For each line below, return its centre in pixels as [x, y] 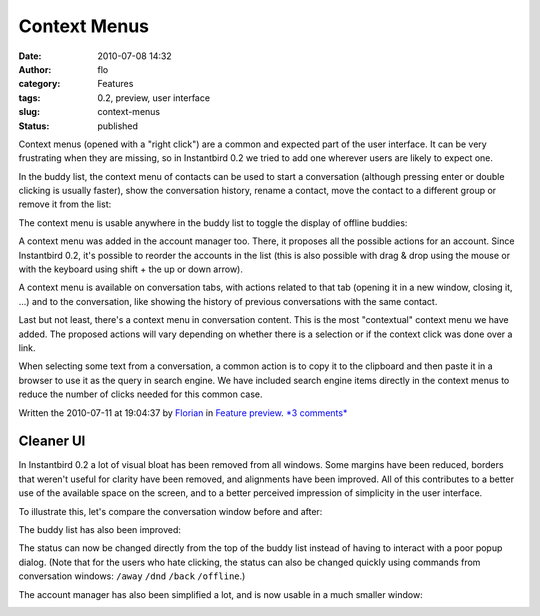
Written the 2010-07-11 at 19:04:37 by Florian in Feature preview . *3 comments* [183, 412]
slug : [29, 112]
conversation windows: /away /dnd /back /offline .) [132, 576]
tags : [29, 97]
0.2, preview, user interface [153, 97]
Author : [35, 69]
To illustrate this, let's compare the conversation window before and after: [170, 511]
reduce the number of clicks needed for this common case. [141, 394]
